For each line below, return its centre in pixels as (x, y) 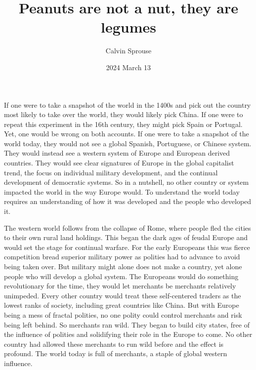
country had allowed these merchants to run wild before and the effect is (114, 344)
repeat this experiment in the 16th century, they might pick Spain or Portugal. (123, 124)
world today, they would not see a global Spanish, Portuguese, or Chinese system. (128, 143)
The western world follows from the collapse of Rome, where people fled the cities (128, 227)
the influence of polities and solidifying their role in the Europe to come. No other (128, 334)
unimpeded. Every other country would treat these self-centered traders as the (123, 295)
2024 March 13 (128, 67)
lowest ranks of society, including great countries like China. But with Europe (122, 305)
